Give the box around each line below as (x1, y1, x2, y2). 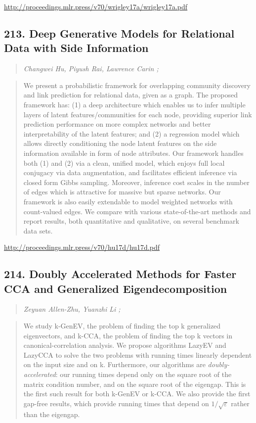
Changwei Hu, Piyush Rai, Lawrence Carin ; (23, 63, 159, 74)
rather (231, 398, 250, 408)
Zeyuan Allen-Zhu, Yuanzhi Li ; (23, 304, 121, 314)
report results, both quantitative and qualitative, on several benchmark (23, 216, 239, 226)
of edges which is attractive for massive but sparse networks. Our (23, 187, 221, 197)
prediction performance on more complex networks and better (23, 119, 211, 129)
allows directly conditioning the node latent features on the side (23, 138, 217, 148)
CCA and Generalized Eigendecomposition (4, 281, 227, 296)
